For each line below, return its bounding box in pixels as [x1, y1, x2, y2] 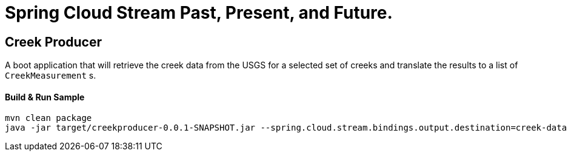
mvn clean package [5, 113, 92, 123]
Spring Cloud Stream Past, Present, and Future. [5, 2, 393, 23]
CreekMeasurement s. [5, 70, 96, 81]
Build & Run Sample [5, 91, 85, 102]
